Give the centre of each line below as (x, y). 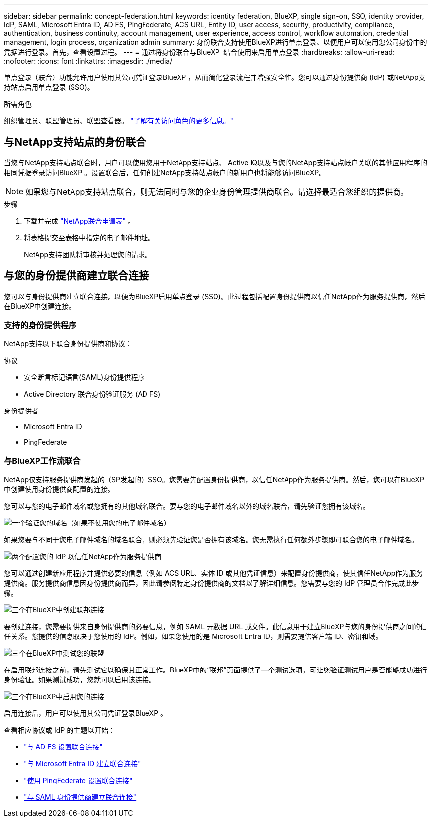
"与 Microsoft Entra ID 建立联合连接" (82, 764)
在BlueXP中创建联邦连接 (65, 610)
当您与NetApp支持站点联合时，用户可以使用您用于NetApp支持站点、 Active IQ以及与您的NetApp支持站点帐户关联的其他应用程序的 (216, 162)
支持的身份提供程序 (40, 325)
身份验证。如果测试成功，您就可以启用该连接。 (80, 680)
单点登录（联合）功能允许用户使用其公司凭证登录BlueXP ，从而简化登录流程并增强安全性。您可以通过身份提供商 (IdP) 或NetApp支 (215, 77)
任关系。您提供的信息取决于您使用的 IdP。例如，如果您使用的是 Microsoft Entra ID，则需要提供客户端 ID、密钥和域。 (193, 636)
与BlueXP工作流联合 (42, 461)
